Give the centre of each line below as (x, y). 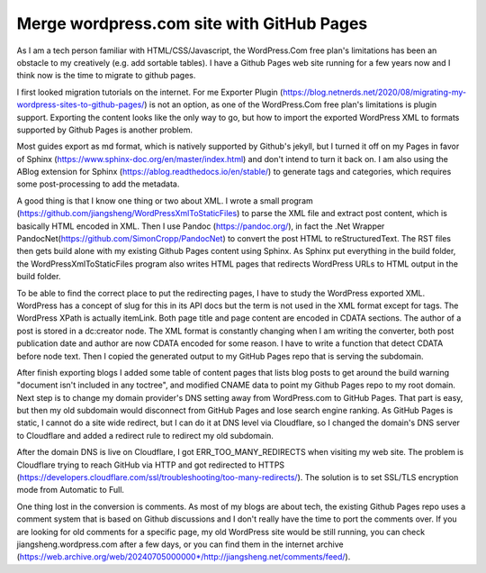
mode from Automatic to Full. (71, 490)
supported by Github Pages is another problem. (105, 130)
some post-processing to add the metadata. (98, 184)
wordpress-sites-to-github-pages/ (81, 105)
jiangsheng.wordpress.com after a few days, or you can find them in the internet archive (180, 544)
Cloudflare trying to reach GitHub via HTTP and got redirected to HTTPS (151, 465)
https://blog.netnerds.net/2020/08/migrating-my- (374, 92)
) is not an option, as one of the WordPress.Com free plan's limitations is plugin (291, 105)
